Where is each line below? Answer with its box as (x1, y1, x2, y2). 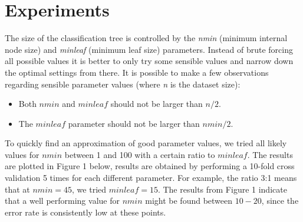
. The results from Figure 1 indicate (157, 183, 287, 195)
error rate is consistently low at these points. (5, 206, 166, 218)
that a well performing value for (5, 194, 120, 207)
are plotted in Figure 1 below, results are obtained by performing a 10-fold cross (5, 160, 295, 172)
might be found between (145, 194, 233, 207)
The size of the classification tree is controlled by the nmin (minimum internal (5, 32, 288, 44)
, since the (261, 194, 299, 207)
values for (5, 148, 39, 160)
